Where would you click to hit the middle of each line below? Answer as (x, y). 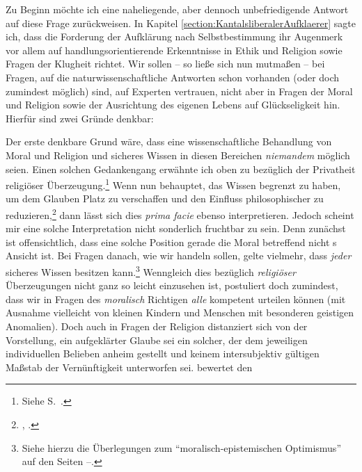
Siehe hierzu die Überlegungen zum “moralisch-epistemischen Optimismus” (181, 447)
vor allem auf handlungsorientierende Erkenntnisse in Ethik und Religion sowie (174, 50)
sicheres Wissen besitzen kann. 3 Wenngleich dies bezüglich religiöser (151, 271)
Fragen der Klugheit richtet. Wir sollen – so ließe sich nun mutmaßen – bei (165, 64)
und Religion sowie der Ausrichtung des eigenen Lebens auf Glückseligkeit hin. (173, 105)
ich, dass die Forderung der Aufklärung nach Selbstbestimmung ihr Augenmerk (174, 36)
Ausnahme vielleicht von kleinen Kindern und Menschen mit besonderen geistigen (180, 312)
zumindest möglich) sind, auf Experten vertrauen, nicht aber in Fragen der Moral (179, 91)
